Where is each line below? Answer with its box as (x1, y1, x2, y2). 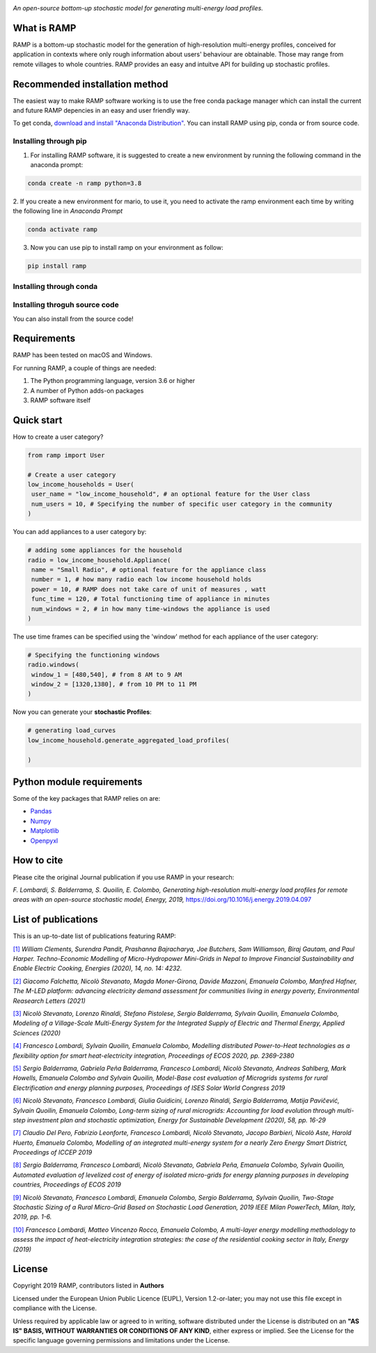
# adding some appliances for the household (27, 547, 182, 554)
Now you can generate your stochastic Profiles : (13, 707, 152, 717)
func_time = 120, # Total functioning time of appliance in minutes (31, 595, 270, 603)
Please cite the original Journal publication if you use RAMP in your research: (13, 873, 235, 881)
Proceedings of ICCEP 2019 (13, 1148, 93, 1157)
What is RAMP (13, 22, 77, 34)
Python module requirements (13, 776, 143, 788)
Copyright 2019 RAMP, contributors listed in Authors (13, 1281, 164, 1290)
